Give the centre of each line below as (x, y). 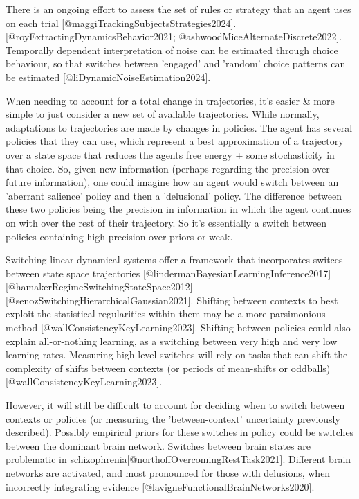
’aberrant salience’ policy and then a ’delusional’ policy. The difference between (174, 195)
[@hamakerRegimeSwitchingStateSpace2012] (99, 287)
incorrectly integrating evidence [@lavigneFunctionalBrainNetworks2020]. (160, 486)
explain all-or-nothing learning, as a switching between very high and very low (172, 341)
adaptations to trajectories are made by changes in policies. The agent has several (179, 127)
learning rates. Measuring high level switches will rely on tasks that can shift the (177, 354)
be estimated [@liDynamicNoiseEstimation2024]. (108, 77)
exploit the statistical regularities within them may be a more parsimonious (166, 314)
